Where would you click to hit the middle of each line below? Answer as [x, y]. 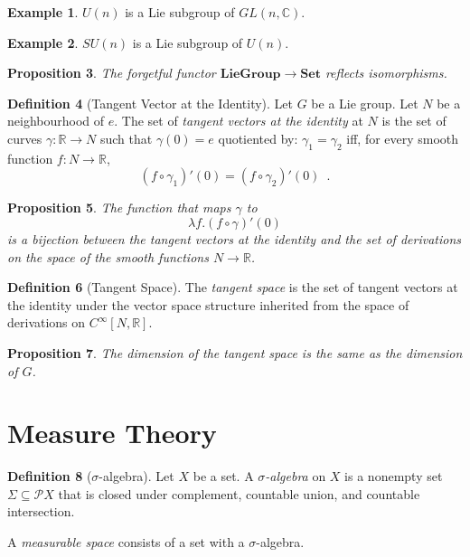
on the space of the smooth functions [108, 256]
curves [25, 138]
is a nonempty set [394, 476]
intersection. [41, 511]
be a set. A [223, 476]
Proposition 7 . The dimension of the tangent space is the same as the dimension [235, 352]
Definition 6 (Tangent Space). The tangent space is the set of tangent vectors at [233, 287]
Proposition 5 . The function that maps [119, 208]
